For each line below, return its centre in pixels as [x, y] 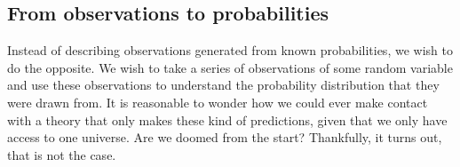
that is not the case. [62, 154]
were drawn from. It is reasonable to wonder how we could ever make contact [218, 102]
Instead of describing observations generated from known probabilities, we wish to [230, 50]
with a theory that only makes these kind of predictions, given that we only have [227, 119]
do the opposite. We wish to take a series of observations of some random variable [230, 67]
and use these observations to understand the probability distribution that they [223, 85]
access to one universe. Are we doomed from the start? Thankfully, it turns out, [225, 137]
